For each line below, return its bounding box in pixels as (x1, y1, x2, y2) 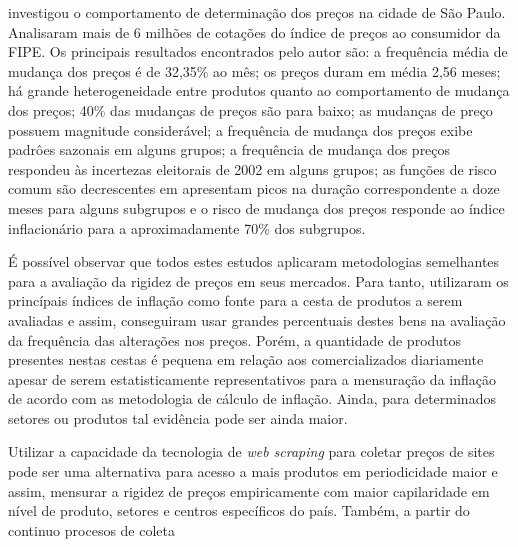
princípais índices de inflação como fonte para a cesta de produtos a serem (8, 290, 463, 311)
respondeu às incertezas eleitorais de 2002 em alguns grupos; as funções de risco (8, 158, 497, 179)
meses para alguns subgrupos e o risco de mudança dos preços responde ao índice (8, 197, 505, 218)
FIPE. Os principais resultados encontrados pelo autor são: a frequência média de (8, 41, 508, 62)
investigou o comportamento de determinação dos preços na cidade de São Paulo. (8, 2, 506, 22)
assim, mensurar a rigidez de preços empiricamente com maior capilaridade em (8, 480, 490, 501)
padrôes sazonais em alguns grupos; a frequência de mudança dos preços (8, 139, 451, 160)
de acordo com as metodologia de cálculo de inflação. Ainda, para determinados (8, 388, 496, 409)
